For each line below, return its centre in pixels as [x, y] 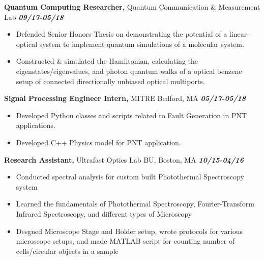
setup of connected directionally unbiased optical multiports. [110, 81]
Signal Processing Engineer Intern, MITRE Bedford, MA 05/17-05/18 [125, 98]
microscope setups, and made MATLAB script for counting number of [125, 241]
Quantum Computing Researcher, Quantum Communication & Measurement [132, 7]
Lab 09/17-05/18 [34, 17]
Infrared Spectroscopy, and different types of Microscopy [104, 213]
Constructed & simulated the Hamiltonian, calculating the [107, 61]
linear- [239, 34]
